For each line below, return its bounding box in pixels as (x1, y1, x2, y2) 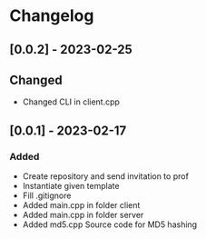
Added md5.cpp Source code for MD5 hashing (22, 219, 198, 230)
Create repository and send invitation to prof (22, 171, 189, 182)
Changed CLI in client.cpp (22, 96, 121, 107)
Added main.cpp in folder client (22, 200, 141, 211)
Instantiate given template (22, 181, 120, 192)
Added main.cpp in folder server (22, 210, 144, 221)
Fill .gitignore (22, 190, 72, 201)
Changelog (9, 5, 94, 26)
